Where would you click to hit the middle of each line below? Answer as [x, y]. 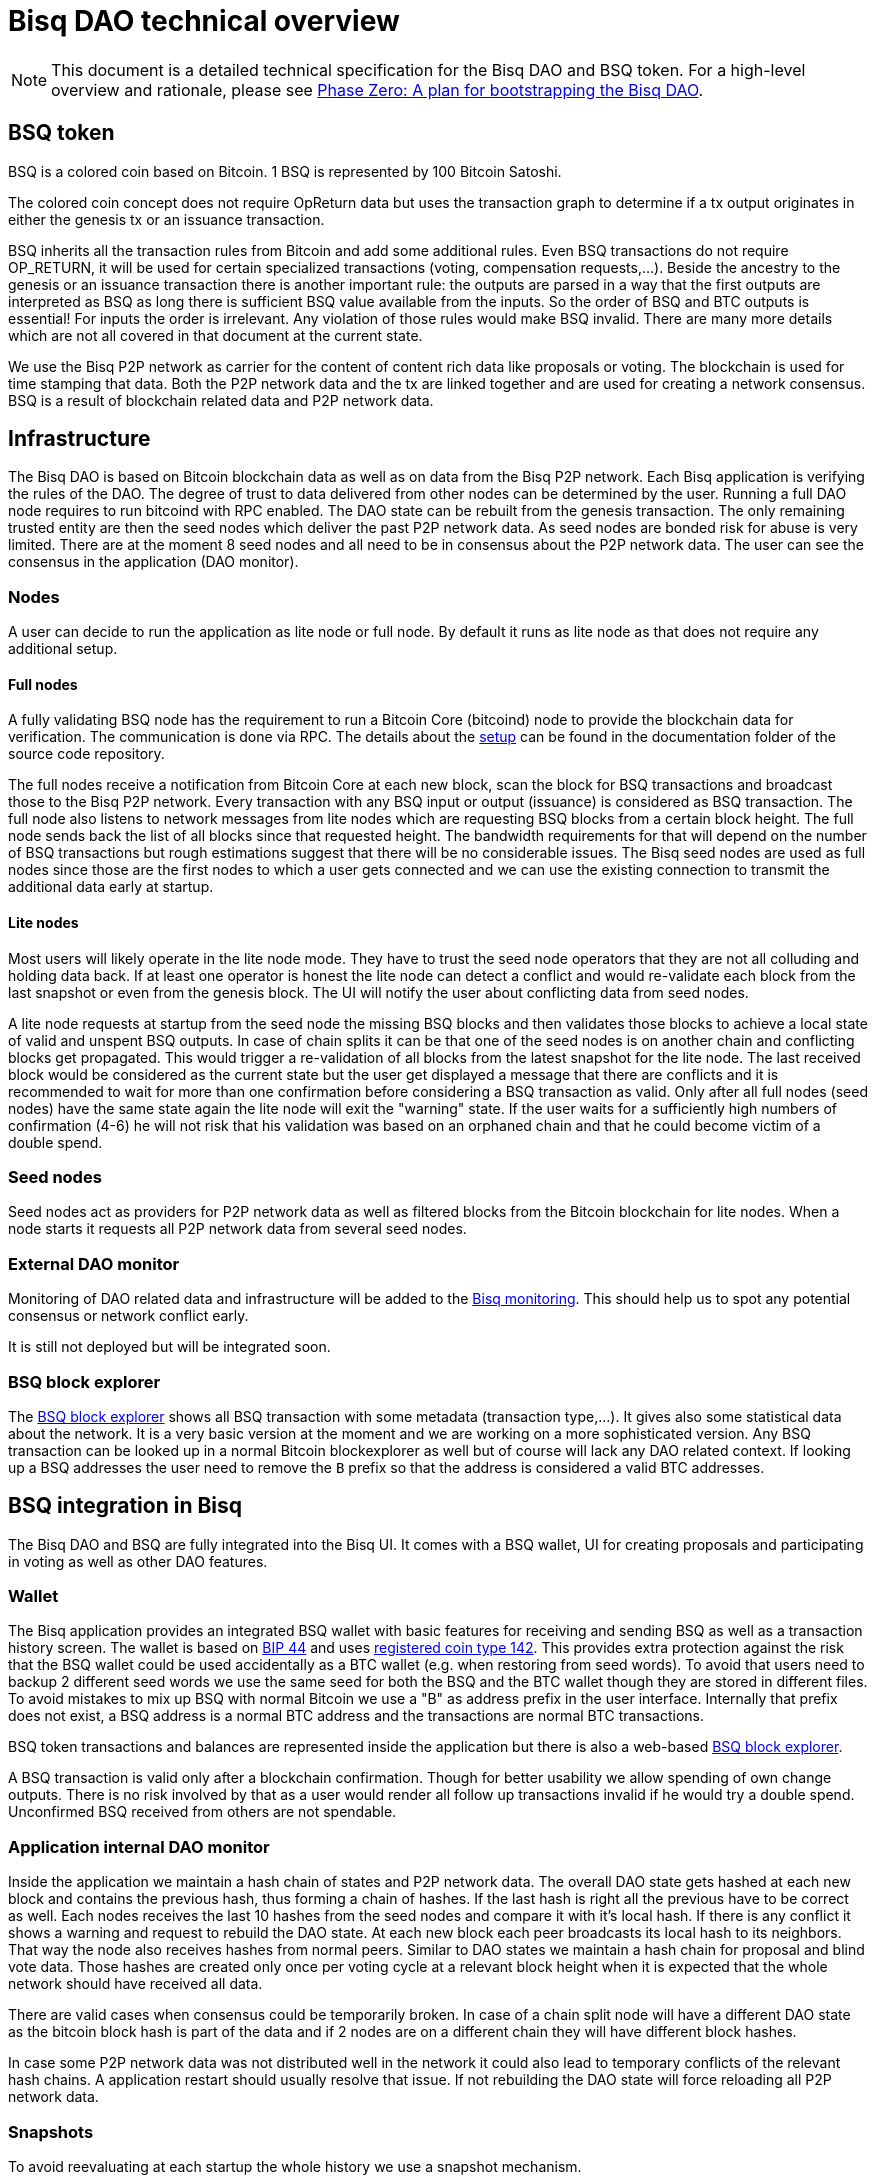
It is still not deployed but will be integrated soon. [169, 1347]
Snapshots [51, 2131]
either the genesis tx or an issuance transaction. [166, 219]
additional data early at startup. [111, 887]
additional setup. [63, 649]
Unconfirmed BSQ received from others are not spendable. [202, 1812]
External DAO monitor [94, 1263]
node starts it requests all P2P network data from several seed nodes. [237, 1229]
